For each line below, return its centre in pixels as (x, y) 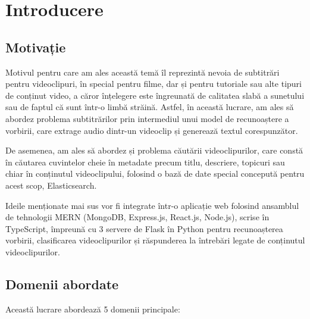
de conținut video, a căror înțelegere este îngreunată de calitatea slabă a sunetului (155, 95)
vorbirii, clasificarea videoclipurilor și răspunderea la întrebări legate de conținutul (155, 240)
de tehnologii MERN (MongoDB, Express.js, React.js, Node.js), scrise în (137, 217)
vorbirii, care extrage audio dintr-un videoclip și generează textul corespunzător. (152, 130)
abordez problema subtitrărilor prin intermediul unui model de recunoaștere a (147, 118)
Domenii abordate (62, 284)
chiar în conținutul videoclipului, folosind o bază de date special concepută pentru (155, 173)
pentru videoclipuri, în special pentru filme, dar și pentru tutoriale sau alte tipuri (154, 84)
